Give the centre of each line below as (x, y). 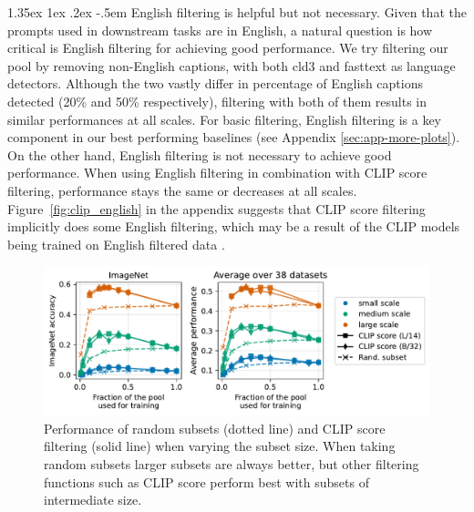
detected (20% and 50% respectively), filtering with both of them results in (217, 101)
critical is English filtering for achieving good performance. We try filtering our (228, 48)
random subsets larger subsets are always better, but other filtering (232, 464)
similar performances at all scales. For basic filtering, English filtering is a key (224, 119)
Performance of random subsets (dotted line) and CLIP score (215, 428)
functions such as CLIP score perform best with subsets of (206, 481)
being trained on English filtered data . (116, 244)
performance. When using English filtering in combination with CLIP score (217, 173)
